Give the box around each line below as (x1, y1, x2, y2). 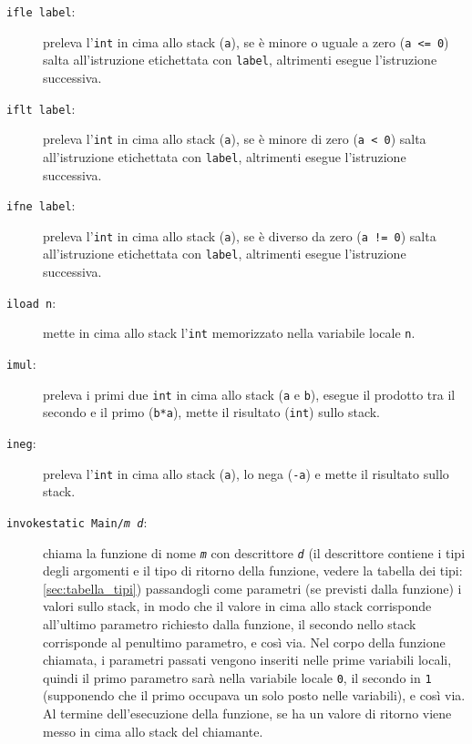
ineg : (6, 433, 36, 452)
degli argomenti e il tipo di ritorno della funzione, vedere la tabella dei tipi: (43, 561, 463, 580)
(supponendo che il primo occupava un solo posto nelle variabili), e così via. (43, 686, 466, 705)
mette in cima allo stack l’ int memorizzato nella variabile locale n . (43, 323, 416, 342)
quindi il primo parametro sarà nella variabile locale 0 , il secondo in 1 (43, 668, 432, 687)
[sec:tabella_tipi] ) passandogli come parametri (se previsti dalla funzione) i (43, 578, 462, 597)
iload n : (6, 292, 56, 311)
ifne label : (6, 196, 76, 215)
